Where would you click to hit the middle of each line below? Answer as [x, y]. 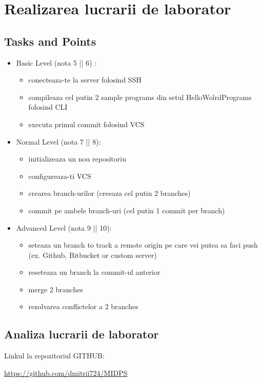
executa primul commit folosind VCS [86, 124]
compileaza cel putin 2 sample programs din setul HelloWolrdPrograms [140, 97]
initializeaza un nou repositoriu [77, 159]
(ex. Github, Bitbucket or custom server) [93, 255]
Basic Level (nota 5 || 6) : [56, 62]
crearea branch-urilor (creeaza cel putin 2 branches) [109, 193]
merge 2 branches [56, 289]
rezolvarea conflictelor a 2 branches [83, 306]
